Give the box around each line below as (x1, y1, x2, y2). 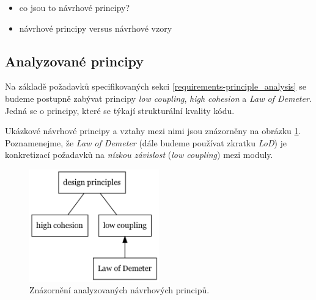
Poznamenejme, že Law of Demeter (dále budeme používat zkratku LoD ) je (5, 136, 287, 149)
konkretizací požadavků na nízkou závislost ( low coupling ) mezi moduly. (5, 148, 273, 161)
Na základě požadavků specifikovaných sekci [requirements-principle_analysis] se (5, 80, 306, 93)
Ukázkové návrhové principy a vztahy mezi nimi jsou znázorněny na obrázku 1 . (5, 124, 301, 137)
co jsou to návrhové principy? (19, 1, 130, 13)
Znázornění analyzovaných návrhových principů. (29, 284, 210, 296)
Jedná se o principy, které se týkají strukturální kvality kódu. (5, 104, 235, 116)
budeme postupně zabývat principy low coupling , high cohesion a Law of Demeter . (5, 91, 312, 104)
